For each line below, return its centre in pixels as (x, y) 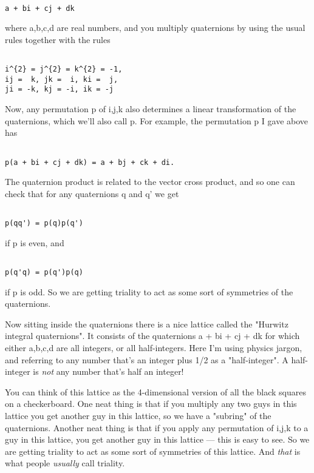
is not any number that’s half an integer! (108, 371)
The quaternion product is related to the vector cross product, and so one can (150, 182)
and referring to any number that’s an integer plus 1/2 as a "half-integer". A (147, 359)
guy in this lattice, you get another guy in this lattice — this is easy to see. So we (157, 439)
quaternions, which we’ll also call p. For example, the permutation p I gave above (157, 120)
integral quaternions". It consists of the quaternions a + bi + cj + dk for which (152, 336)
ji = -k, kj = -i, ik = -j (59, 89)
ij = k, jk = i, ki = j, (62, 79)
